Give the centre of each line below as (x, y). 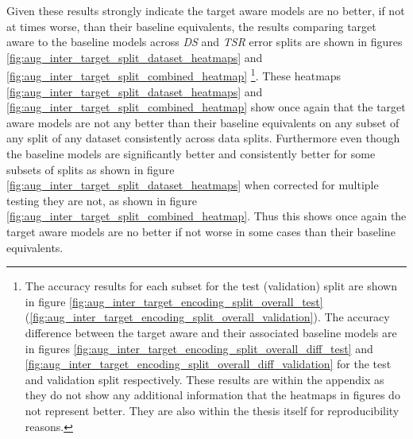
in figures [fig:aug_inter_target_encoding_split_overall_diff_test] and (199, 348)
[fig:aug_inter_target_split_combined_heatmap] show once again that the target (206, 107)
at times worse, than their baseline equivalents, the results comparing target (191, 26)
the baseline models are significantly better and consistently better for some (191, 153)
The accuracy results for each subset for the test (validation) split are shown (211, 286)
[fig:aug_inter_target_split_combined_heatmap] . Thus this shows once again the (206, 216)
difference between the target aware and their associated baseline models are (211, 332)
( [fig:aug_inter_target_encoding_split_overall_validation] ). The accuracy (207, 317)
